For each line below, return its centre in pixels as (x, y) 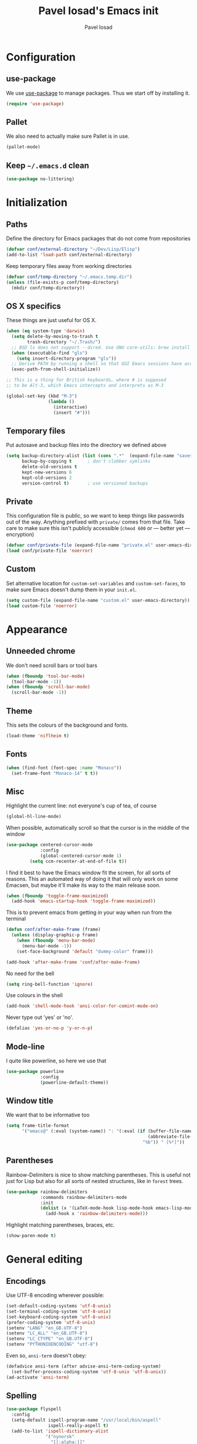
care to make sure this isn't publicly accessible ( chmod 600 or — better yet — (98, 528)
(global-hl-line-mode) (34, 817)
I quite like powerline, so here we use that (56, 1061)
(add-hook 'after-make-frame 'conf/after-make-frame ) (73, 962)
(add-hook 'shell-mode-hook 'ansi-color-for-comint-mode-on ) (82, 1006)
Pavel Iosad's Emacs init (98, 11)
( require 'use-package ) (35, 104)
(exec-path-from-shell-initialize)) (56, 369)
